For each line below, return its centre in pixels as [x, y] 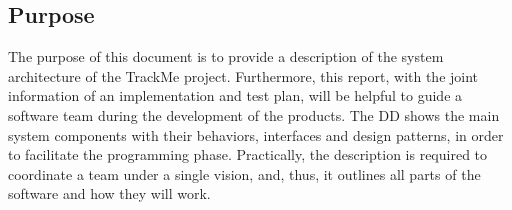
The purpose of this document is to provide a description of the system [226, 56]
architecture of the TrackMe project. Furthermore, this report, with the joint [243, 75]
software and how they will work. [109, 193]
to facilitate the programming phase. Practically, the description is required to [248, 154]
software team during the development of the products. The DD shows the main [254, 114]
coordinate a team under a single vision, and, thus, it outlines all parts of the [244, 173]
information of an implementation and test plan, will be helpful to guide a [235, 95]
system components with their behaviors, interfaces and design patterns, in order [256, 134]
